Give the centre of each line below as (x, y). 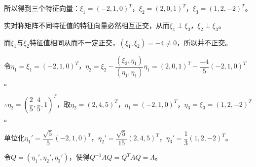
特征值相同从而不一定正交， (74, 42)
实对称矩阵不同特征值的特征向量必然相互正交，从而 (87, 25)
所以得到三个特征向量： (42, 8)
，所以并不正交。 (204, 42)
